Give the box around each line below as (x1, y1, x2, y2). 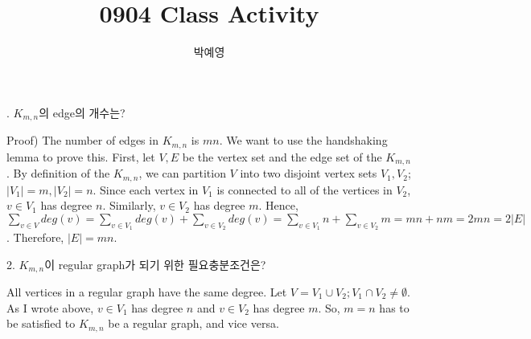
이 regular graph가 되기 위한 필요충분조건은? (44, 255, 266, 272)
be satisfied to (6, 315, 76, 332)
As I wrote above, (6, 299, 94, 316)
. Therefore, (6, 228, 64, 245)
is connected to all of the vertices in (216, 181, 393, 198)
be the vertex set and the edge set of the (182, 148, 382, 165)
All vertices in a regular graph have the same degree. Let (6, 283, 287, 300)
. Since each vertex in (93, 181, 199, 198)
